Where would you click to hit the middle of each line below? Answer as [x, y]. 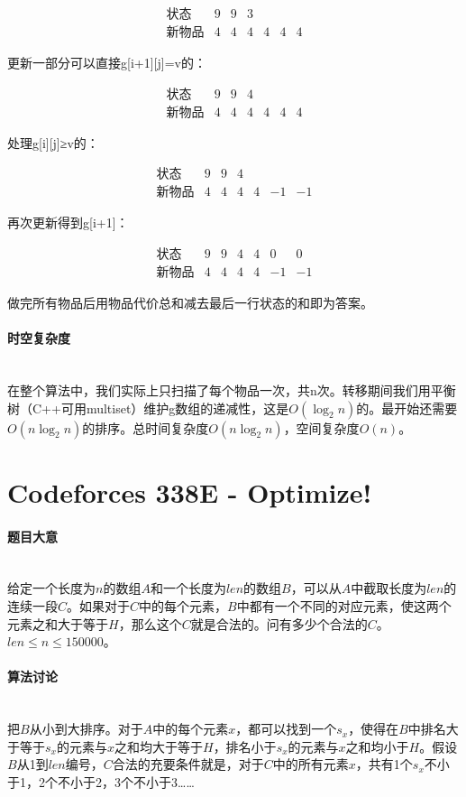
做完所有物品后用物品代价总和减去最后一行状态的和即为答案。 [190, 303]
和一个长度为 [188, 588]
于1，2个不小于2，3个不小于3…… [101, 781]
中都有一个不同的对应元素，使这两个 [344, 605]
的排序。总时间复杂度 [146, 427]
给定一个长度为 [51, 588]
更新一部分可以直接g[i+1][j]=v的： [107, 63]
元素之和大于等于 [58, 623]
